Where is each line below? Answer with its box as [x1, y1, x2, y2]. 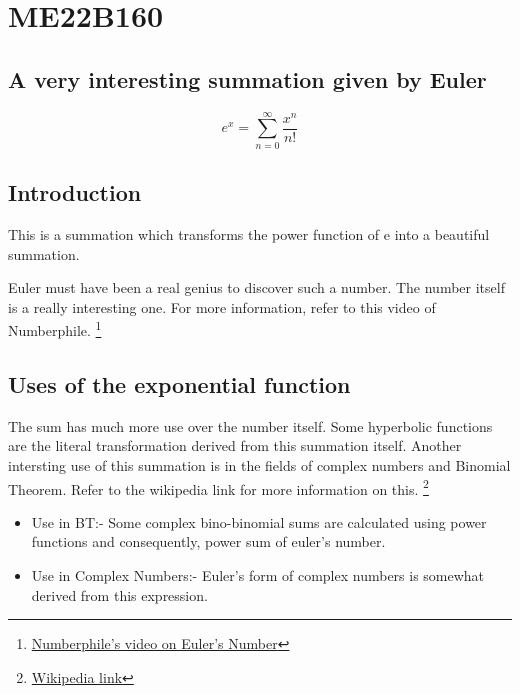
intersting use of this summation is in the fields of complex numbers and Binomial [8, 454, 511, 475]
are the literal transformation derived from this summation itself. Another [8, 435, 462, 456]
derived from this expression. [31, 584, 208, 605]
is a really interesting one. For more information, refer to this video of [8, 296, 436, 317]
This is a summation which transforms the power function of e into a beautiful [8, 223, 490, 244]
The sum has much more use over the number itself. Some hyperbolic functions [8, 415, 493, 436]
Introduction [8, 177, 142, 208]
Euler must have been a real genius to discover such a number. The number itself [8, 277, 505, 298]
